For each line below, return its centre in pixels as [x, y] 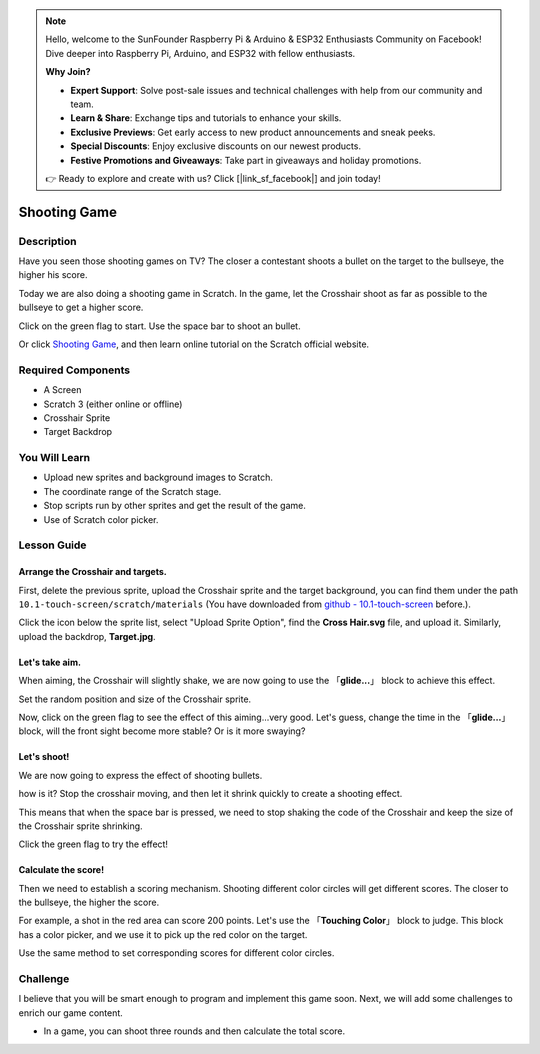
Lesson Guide [52, 545]
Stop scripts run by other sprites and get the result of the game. [175, 506]
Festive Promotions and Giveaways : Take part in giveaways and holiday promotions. [246, 160]
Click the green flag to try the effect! [93, 844]
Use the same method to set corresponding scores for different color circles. [176, 953]
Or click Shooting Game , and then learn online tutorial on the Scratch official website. [194, 344]
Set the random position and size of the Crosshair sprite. [135, 699]
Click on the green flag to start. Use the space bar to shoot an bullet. [159, 326]
